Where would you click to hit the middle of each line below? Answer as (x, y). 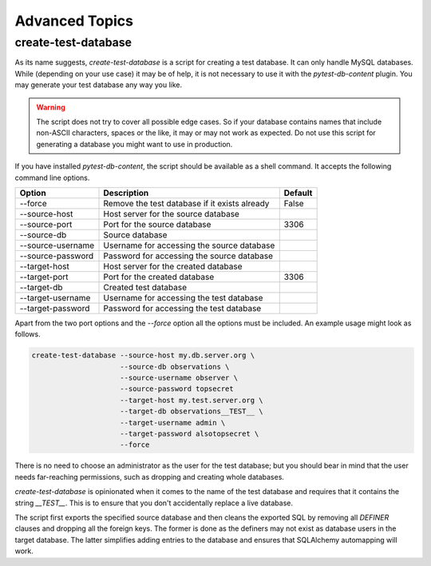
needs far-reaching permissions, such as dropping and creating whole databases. (150, 476)
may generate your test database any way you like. (99, 85)
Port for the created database (159, 277)
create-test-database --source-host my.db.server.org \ (143, 355)
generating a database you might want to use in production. (134, 144)
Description (126, 193)
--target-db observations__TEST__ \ (192, 411)
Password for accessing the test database (182, 308)
